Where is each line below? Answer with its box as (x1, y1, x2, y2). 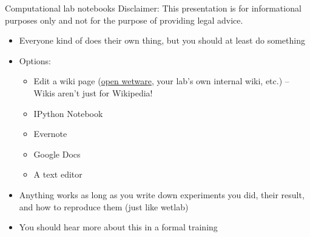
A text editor (33, 168, 83, 181)
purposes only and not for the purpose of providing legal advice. (5, 13, 243, 26)
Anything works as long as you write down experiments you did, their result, (19, 188, 305, 201)
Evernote (33, 127, 67, 140)
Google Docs (33, 147, 81, 160)
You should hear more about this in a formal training (19, 221, 218, 233)
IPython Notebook (33, 107, 103, 119)
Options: (19, 54, 52, 67)
